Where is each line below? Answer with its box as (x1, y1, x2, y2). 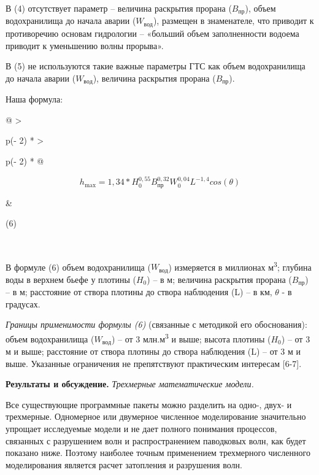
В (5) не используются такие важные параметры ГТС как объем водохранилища (6, 60, 306, 72)
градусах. (6, 297, 40, 310)
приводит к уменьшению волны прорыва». (6, 39, 164, 52)
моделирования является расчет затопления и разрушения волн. (6, 458, 242, 471)
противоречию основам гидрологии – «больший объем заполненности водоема (6, 26, 299, 39)
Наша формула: (6, 93, 63, 106)
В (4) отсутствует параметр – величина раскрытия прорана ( (6, 2, 232, 14)
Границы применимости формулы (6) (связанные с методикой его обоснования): (6, 318, 307, 331)
